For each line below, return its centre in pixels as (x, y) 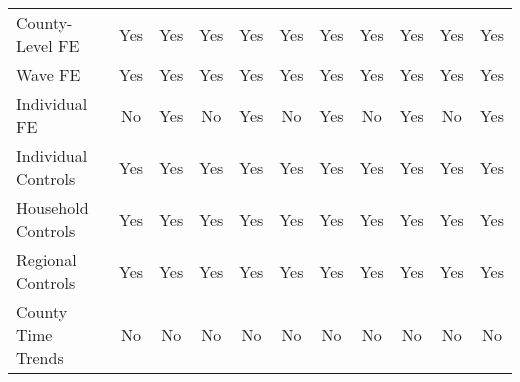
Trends (40, 357)
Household (52, 207)
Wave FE (48, 74)
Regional (46, 259)
